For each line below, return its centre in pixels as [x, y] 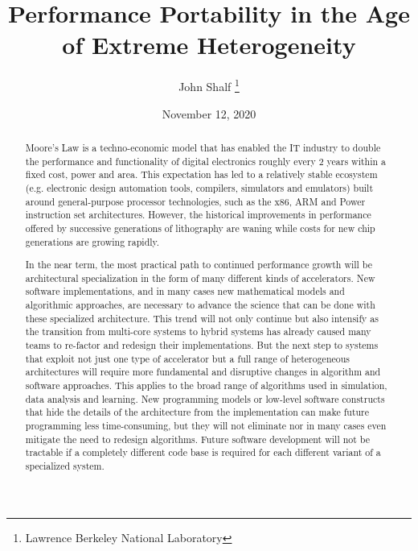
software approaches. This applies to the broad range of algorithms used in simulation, [206, 385]
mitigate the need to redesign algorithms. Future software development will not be [198, 439]
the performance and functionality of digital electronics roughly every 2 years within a [206, 161]
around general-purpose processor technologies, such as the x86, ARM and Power [195, 201]
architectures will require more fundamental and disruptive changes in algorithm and [203, 372]
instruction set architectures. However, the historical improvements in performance [198, 215]
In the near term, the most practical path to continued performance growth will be [199, 265]
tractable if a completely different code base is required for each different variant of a [203, 452]
